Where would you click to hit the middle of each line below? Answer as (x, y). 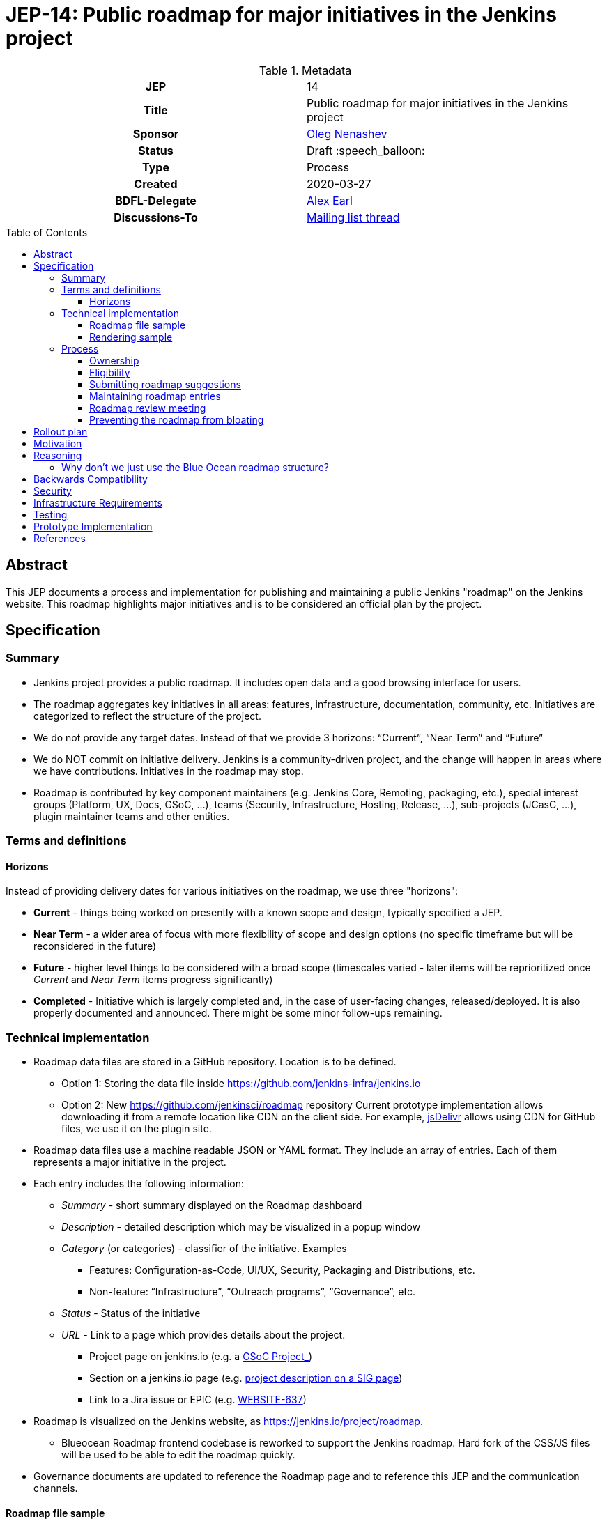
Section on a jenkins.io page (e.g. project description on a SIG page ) (246, 1378)
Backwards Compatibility (91, 479)
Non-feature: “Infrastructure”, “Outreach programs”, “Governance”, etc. (252, 1292)
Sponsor (156, 133)
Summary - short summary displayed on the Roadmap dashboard (212, 1205)
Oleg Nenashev (347, 133)
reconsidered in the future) (95, 946)
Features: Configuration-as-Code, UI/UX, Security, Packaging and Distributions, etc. (282, 1270)
